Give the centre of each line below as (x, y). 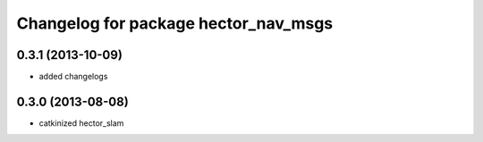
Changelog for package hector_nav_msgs (175, 23)
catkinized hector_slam (81, 123)
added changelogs (73, 77)
